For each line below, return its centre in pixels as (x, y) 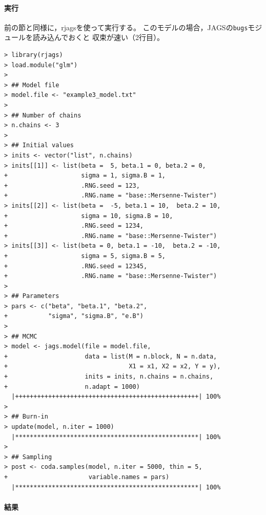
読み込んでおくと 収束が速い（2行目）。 (98, 37)
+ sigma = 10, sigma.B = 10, (89, 216)
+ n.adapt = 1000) (72, 387)
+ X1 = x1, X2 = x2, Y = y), (112, 367)
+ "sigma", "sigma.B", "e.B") (74, 316)
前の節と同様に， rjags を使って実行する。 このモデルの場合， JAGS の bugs (126, 27)
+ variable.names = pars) (87, 477)
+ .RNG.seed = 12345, (76, 266)
